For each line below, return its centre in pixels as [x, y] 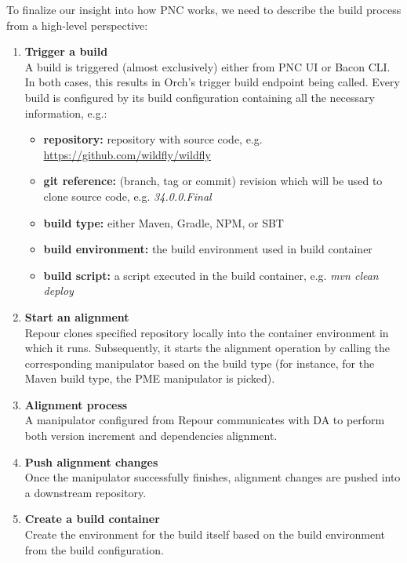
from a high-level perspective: [77, 25]
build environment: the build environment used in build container [208, 249]
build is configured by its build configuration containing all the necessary [200, 97]
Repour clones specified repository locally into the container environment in [207, 332]
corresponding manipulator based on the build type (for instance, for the [200, 363]
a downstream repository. [85, 492]
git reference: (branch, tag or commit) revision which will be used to [213, 181]
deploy [58, 291]
